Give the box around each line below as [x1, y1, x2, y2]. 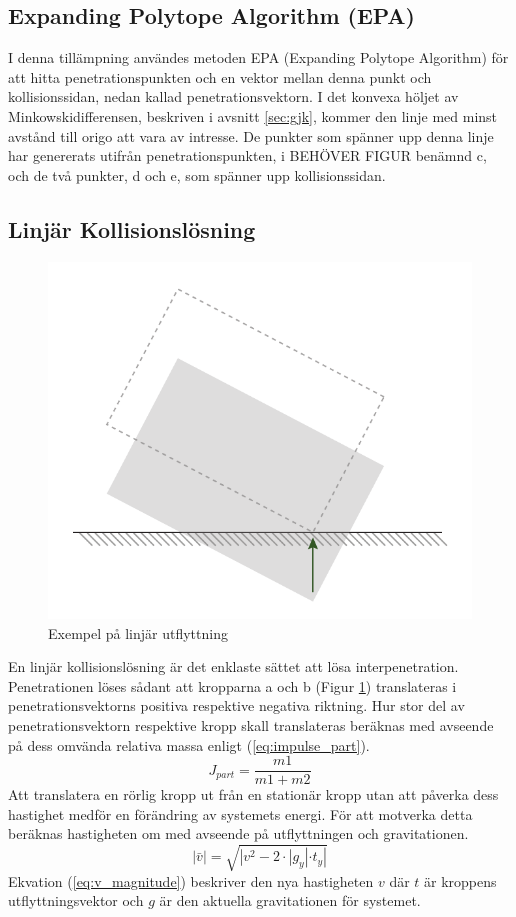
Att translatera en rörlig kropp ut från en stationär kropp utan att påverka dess [8, 784, 499, 805]
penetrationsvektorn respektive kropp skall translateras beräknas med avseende [8, 714, 494, 735]
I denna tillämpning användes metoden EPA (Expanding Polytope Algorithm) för [8, 47, 509, 68]
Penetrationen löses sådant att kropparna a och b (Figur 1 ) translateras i [8, 675, 457, 696]
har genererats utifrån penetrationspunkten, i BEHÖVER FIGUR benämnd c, [8, 145, 487, 166]
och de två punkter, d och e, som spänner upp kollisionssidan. [8, 164, 386, 185]
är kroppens [424, 870, 497, 891]
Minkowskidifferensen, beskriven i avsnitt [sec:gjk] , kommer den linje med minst [8, 105, 498, 126]
